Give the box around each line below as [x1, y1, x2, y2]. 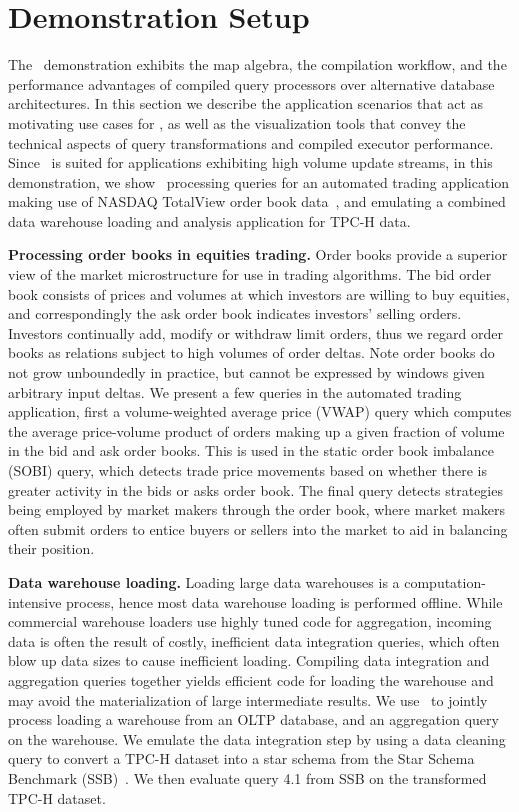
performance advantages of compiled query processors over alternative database [8, 73, 495, 94]
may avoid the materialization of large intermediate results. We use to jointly [8, 689, 488, 710]
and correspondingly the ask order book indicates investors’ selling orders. [8, 303, 462, 324]
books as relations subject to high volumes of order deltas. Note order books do [8, 342, 495, 363]
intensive [8, 591, 62, 612]
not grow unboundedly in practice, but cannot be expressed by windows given [8, 362, 485, 383]
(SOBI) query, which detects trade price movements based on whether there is [8, 460, 487, 480]
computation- [404, 571, 486, 592]
